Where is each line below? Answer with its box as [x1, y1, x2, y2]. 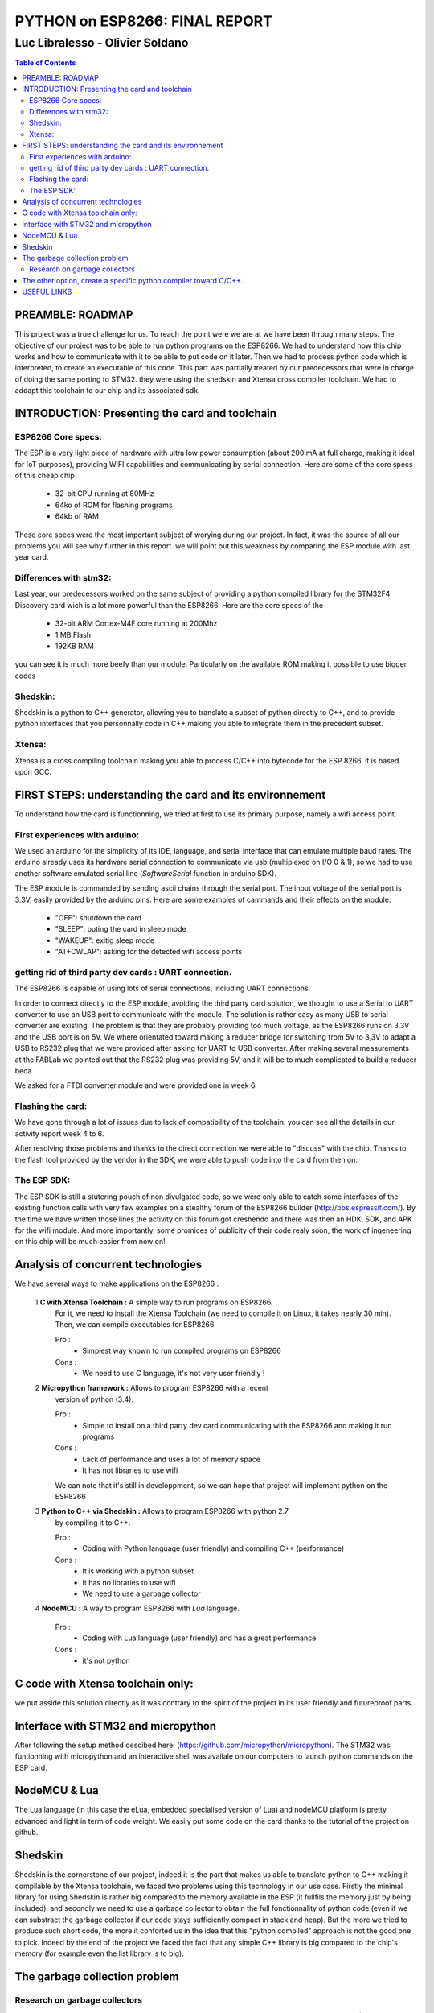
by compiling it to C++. [55, 1518, 131, 1527]
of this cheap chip [14, 471, 76, 480]
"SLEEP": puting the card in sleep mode [55, 924, 186, 934]
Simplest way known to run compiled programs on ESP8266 [82, 1345, 281, 1356]
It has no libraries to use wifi [82, 1577, 176, 1587]
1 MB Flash [55, 630, 92, 639]
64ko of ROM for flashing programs [55, 500, 173, 510]
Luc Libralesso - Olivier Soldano [14, 35, 189, 50]
